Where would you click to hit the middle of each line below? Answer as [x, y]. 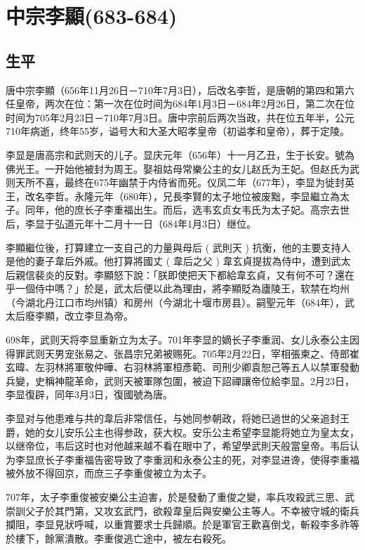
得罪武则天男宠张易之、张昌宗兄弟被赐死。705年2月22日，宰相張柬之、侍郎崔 [182, 353]
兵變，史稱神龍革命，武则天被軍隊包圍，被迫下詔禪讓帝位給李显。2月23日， [180, 380]
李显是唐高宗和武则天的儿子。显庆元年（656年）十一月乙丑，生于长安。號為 [180, 154]
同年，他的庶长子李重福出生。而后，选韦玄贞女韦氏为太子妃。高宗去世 [187, 210]
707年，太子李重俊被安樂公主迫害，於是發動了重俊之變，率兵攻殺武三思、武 [180, 497]
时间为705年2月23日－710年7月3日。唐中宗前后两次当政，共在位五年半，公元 [180, 117]
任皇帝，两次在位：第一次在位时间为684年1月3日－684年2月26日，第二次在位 [180, 104]
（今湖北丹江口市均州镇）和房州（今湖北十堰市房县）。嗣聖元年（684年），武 [180, 302]
